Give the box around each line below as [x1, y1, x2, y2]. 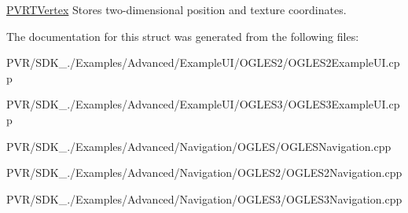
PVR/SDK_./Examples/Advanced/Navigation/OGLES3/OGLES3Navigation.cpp [6, 190, 402, 207]
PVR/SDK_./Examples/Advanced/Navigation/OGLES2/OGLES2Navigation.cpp [6, 164, 402, 181]
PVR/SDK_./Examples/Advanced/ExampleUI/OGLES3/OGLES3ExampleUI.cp [6, 96, 400, 112]
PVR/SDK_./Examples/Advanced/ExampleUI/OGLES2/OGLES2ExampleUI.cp [6, 54, 400, 71]
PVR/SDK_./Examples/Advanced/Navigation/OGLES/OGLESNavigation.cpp [6, 138, 391, 154]
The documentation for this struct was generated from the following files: [6, 28, 359, 44]
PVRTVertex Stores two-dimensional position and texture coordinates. [6, 2, 347, 17]
